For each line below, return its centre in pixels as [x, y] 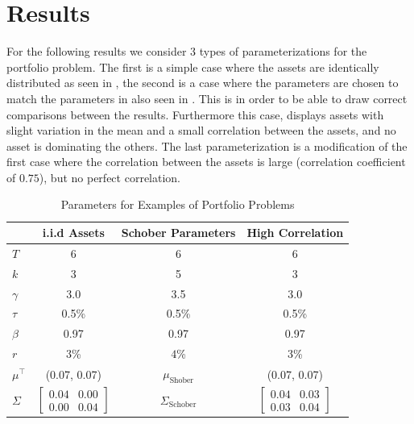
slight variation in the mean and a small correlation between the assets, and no [201, 130]
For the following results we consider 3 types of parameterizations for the [187, 51]
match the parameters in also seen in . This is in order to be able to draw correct [207, 98]
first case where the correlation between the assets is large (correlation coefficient [206, 162]
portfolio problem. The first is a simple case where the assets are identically [193, 67]
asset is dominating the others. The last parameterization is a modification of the [207, 145]
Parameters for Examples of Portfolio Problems [178, 204]
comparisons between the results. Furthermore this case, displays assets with [195, 114]
